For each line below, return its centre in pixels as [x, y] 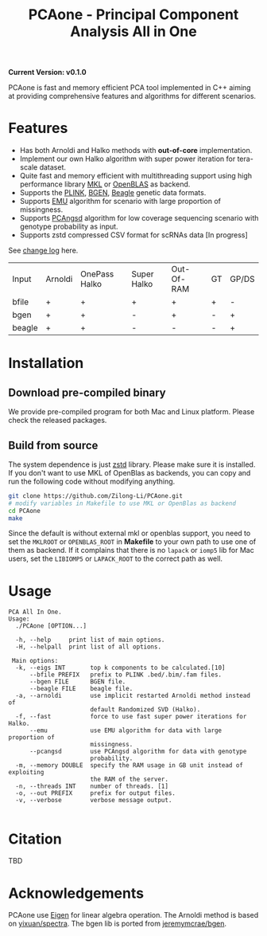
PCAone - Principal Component [133, 15]
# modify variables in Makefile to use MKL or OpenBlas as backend [122, 503]
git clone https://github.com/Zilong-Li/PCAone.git [95, 495]
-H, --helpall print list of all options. [88, 647]
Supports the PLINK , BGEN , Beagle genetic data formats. [113, 193]
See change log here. [43, 251]
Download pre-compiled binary [87, 392]
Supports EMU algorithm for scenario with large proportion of [120, 202]
